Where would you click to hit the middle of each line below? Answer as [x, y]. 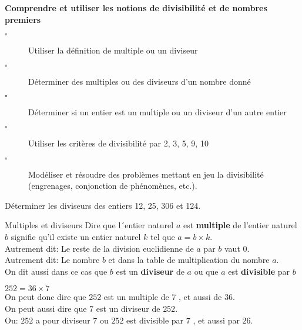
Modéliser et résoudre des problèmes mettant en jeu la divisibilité [146, 174]
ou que [206, 271]
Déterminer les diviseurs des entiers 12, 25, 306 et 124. [103, 205]
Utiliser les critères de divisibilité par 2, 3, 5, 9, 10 [118, 143]
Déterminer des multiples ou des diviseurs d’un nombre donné [140, 81]
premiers [23, 19]
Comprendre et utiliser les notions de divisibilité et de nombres [136, 8]
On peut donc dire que [46, 297]
